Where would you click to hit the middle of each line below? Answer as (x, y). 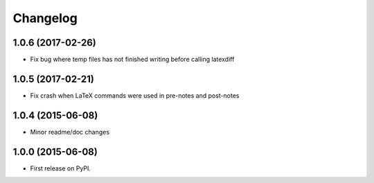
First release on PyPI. (61, 168)
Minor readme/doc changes (70, 132)
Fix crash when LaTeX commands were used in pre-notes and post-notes (135, 95)
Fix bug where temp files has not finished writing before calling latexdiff (132, 60)
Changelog (45, 18)
